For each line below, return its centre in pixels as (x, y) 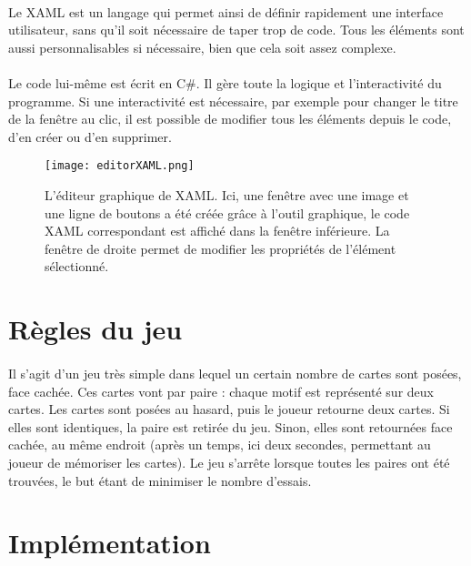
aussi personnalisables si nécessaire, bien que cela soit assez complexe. (202, 47)
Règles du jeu (95, 329)
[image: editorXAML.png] (120, 166)
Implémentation (110, 543)
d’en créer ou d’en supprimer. (90, 136)
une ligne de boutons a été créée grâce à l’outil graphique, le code (227, 212)
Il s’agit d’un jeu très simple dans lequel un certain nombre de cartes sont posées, (235, 373)
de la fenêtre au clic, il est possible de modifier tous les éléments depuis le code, (230, 119)
